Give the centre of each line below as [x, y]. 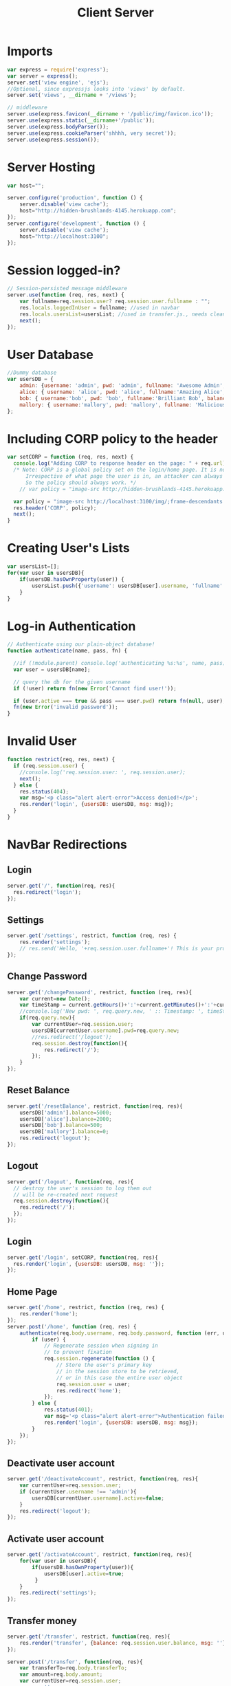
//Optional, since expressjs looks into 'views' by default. [97, 89]
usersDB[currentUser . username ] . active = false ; [98, 1498]
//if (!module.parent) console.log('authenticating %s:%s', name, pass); [121, 664]
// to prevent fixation [78, 1353]
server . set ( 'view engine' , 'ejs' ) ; [58, 83]
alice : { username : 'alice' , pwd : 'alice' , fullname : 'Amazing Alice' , [123, 392]
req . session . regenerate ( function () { [99, 1359]
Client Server [115, 13]
